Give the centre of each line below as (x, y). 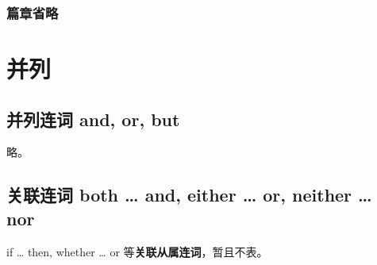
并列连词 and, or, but (93, 119)
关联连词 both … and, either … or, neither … (189, 195)
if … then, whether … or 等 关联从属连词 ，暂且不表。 (137, 251)
